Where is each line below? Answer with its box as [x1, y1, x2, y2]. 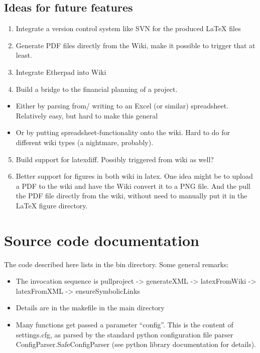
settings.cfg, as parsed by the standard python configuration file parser [16, 329, 233, 339]
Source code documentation [4, 229, 199, 250]
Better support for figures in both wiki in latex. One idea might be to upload [16, 171, 253, 181]
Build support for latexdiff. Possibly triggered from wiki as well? [16, 154, 214, 164]
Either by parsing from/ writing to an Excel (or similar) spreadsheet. [16, 100, 229, 111]
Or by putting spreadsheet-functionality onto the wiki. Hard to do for [16, 127, 230, 138]
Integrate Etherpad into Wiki [16, 66, 106, 77]
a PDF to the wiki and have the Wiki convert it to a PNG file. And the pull [16, 180, 251, 191]
